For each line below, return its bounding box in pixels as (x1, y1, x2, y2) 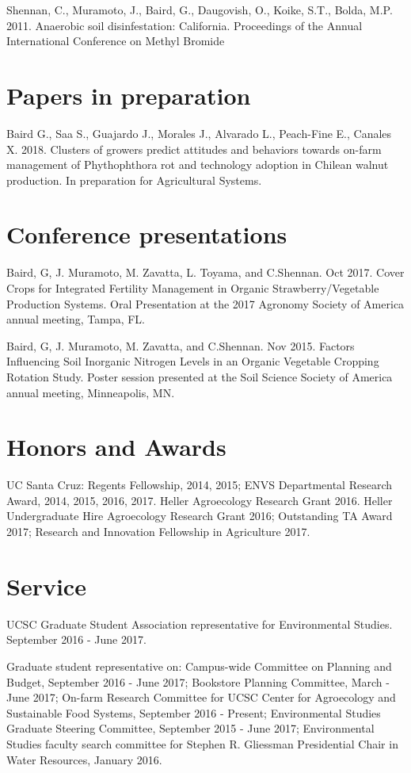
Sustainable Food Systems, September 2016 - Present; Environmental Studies (6, 704, 381, 721)
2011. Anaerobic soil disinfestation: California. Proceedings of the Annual (6, 17, 363, 33)
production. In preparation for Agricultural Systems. (6, 171, 262, 188)
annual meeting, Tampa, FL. (6, 311, 146, 327)
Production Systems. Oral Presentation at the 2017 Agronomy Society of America (6, 295, 405, 312)
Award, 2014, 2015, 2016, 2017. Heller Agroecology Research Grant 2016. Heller (6, 492, 393, 508)
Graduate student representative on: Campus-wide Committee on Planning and (6, 657, 392, 674)
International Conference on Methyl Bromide (6, 33, 225, 49)
